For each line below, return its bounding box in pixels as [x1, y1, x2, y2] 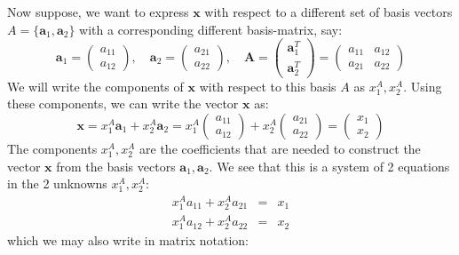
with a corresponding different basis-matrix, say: [79, 20, 343, 38]
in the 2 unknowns [7, 174, 107, 193]
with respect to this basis [199, 76, 336, 95]
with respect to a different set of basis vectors [204, 3, 453, 20]
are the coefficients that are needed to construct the [139, 139, 421, 157]
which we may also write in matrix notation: [7, 231, 249, 250]
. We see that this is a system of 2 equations [209, 156, 450, 175]
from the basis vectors [56, 156, 176, 175]
